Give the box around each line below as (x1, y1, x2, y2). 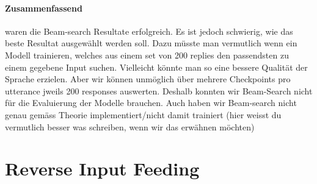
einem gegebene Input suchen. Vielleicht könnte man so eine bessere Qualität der (5, 60, 308, 73)
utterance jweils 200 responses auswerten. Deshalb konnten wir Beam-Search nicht (5, 84, 313, 97)
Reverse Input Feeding (5, 156, 200, 181)
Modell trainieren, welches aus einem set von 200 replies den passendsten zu (5, 48, 289, 61)
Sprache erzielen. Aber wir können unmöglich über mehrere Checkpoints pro (5, 73, 291, 85)
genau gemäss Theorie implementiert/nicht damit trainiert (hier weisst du (5, 108, 282, 121)
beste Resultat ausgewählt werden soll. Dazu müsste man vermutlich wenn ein (5, 37, 297, 49)
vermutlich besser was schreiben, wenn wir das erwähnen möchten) (5, 120, 255, 133)
